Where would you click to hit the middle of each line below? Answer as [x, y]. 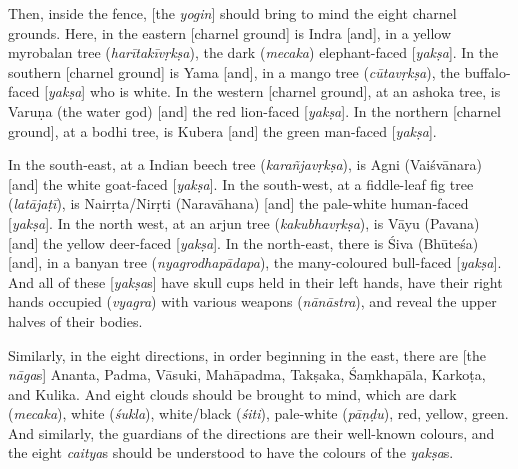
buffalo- [487, 71]
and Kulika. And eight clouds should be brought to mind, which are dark [232, 393]
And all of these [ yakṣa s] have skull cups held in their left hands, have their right [255, 281]
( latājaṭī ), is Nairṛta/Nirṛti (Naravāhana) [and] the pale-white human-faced [238, 203]
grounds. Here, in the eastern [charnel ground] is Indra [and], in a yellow [230, 32]
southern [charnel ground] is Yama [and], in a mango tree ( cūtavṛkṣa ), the [234, 71]
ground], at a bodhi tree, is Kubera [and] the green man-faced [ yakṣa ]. [222, 130]
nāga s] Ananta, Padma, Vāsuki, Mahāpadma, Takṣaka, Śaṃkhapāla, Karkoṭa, [247, 374]
